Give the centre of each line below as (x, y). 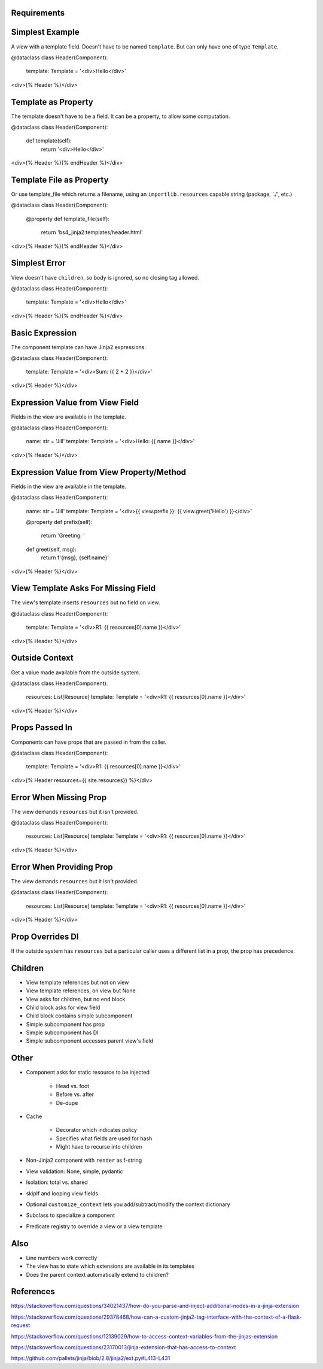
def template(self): (49, 141)
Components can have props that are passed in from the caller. (89, 742)
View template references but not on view (77, 982)
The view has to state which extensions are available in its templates (110, 1266)
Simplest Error (38, 263)
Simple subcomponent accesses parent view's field (90, 1041)
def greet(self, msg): (51, 549)
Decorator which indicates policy (97, 1130)
